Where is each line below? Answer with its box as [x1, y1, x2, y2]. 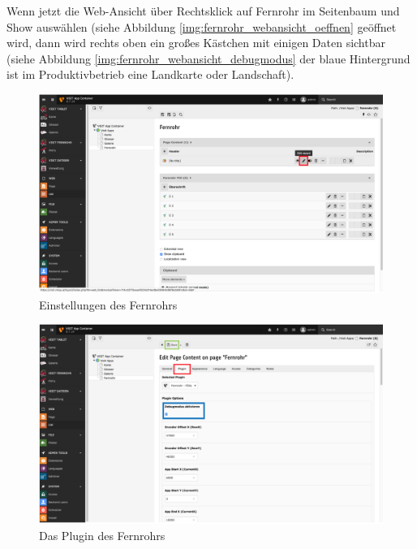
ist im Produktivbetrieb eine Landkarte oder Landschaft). [6, 66, 294, 83]
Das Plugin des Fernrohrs [39, 526, 166, 543]
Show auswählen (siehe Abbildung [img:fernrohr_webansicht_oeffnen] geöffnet [6, 18, 397, 35]
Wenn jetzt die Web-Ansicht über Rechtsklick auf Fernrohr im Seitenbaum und [6, 2, 400, 19]
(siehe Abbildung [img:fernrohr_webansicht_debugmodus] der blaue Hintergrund [6, 50, 411, 67]
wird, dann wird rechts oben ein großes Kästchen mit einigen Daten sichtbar [6, 34, 385, 51]
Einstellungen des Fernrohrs [39, 296, 178, 313]
